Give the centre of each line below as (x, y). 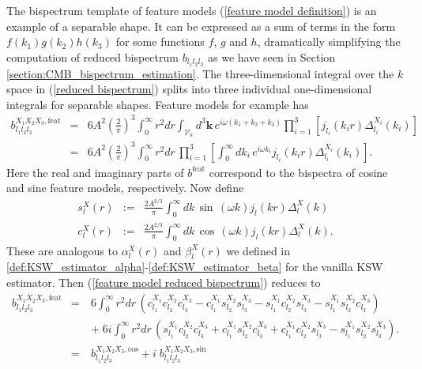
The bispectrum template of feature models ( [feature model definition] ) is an (192, 10)
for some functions (160, 41)
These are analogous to (62, 250)
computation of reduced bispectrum (92, 56)
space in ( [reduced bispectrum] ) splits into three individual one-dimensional (189, 89)
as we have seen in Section (271, 56)
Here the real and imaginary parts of (95, 172)
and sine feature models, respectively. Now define (125, 188)
